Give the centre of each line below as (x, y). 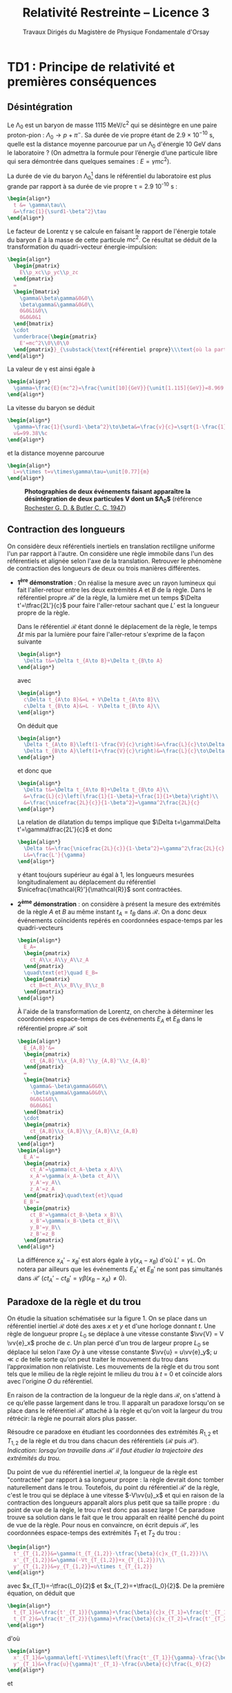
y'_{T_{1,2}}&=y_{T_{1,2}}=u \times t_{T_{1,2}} (83, 1566)
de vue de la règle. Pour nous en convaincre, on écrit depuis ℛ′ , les (103, 1525)
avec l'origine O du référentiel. (50, 1381)
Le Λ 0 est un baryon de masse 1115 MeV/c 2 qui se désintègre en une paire (112, 125)
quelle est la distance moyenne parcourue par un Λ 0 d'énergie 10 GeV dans (114, 145)
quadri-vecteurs (40, 928)
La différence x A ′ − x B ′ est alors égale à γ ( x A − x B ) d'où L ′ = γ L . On (111, 1260)
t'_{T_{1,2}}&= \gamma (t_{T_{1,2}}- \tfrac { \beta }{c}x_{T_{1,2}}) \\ (111, 1554)
